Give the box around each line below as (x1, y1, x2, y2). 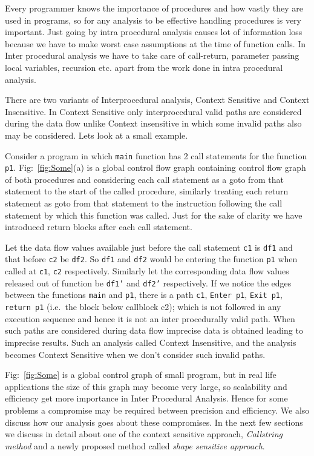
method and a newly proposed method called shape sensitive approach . (5, 439, 265, 452)
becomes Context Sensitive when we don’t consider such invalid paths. (5, 348, 266, 360)
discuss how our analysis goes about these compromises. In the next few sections (5, 415, 303, 428)
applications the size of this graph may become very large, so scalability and (5, 380, 287, 392)
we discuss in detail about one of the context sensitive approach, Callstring (5, 428, 283, 440)
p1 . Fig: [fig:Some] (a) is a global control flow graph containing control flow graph (5, 161, 306, 174)
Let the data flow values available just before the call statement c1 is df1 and (5, 240, 293, 253)
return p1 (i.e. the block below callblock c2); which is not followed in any (5, 300, 281, 313)
